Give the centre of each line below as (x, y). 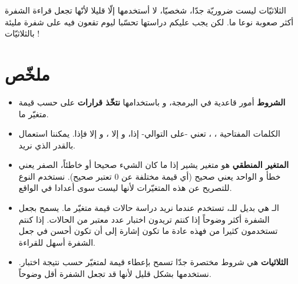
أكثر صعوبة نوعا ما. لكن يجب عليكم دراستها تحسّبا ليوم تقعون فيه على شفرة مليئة (149, 22)
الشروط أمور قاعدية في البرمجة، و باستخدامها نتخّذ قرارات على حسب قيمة (152, 102)
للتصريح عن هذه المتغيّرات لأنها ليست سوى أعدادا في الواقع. (125, 188)
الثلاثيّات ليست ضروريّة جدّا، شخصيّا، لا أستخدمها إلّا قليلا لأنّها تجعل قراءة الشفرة (145, 10)
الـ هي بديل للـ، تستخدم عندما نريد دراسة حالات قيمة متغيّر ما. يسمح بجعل (149, 208)
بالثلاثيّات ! (22, 33)
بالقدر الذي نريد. (47, 145)
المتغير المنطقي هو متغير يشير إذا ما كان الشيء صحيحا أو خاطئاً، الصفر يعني (154, 165)
